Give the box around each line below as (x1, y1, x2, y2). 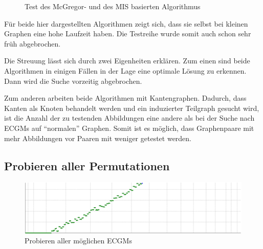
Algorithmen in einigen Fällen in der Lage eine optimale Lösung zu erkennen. (4, 65, 247, 76)
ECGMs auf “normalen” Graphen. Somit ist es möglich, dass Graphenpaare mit (4, 122, 254, 133)
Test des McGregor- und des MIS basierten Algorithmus (25, 1, 201, 11)
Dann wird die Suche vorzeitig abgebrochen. (4, 75, 142, 86)
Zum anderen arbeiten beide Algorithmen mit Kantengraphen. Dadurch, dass (4, 93, 247, 103)
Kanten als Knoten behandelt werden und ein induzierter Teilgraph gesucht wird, (4, 102, 259, 113)
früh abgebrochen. (4, 38, 61, 49)
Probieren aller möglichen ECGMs (25, 235, 132, 246)
